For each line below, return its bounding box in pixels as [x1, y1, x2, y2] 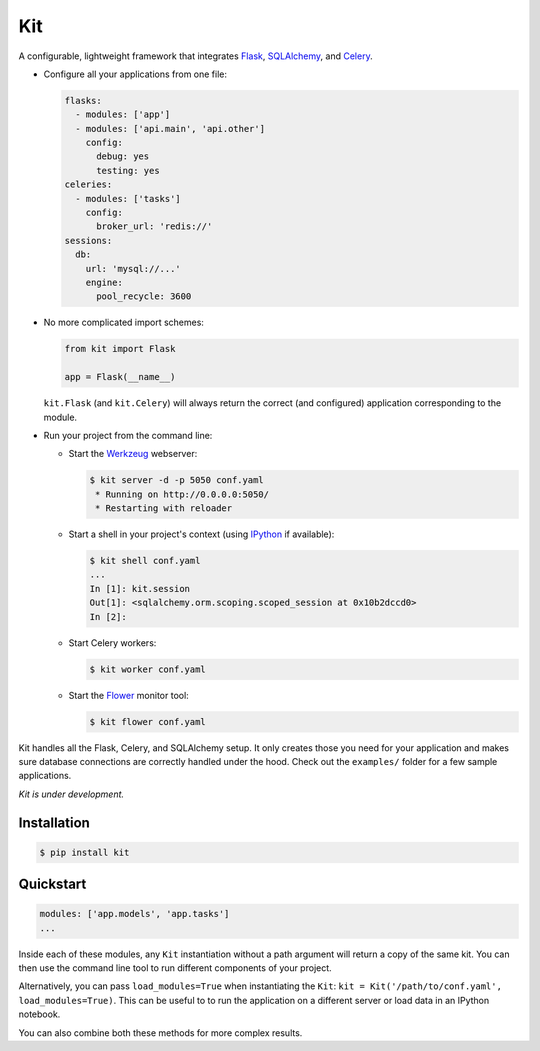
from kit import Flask [64, 343, 176, 355]
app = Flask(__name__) [64, 371, 176, 383]
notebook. [18, 1008, 61, 1020]
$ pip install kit [39, 846, 130, 858]
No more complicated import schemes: [43, 316, 205, 329]
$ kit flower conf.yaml [89, 716, 207, 727]
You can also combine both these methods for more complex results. [18, 1026, 303, 1039]
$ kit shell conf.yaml [89, 555, 201, 567]
